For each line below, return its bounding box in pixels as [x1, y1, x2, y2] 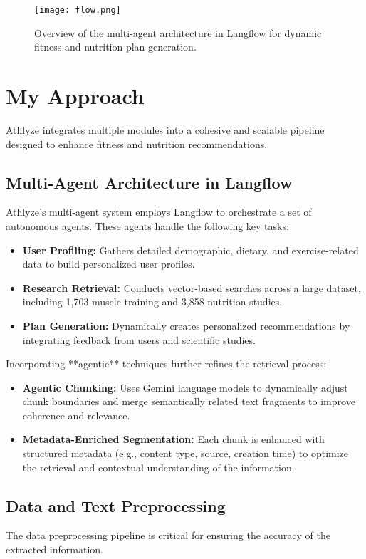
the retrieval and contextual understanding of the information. [22, 459, 295, 474]
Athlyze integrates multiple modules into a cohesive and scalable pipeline [6, 122, 325, 137]
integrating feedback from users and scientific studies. [22, 332, 256, 347]
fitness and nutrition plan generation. [34, 39, 197, 54]
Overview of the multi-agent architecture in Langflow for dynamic [34, 25, 322, 40]
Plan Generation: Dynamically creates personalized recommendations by [22, 318, 350, 333]
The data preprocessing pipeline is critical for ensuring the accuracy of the [6, 528, 330, 543]
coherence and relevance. [22, 407, 130, 422]
